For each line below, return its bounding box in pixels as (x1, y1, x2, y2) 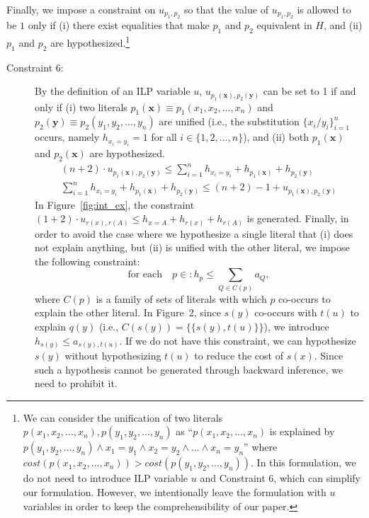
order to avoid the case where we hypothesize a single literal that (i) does (35, 226, 353, 241)
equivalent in (256, 18, 312, 33)
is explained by (269, 424, 335, 439)
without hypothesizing (64, 348, 161, 363)
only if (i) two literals (35, 99, 127, 114)
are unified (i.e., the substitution (159, 114, 300, 129)
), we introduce (263, 318, 329, 333)
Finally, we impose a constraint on (6, 2, 156, 16)
